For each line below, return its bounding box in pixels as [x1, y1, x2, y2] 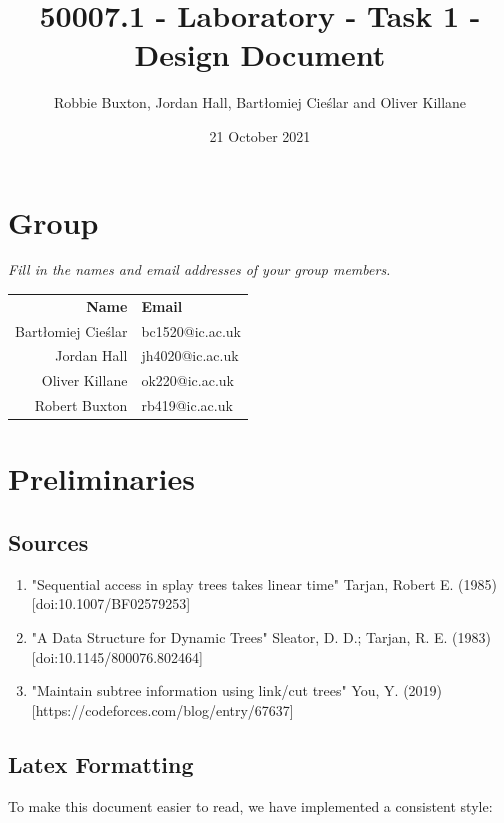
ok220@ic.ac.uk [141, 370, 234, 391]
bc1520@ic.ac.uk [141, 320, 241, 341]
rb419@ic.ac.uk [141, 395, 233, 416]
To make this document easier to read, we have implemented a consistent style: [8, 795, 493, 816]
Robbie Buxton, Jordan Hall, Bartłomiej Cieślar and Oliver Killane [53, 92, 467, 113]
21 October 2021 [209, 125, 311, 146]
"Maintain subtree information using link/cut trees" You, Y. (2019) [31, 680, 443, 701]
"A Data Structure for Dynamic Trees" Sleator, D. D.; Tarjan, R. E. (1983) [31, 627, 491, 648]
